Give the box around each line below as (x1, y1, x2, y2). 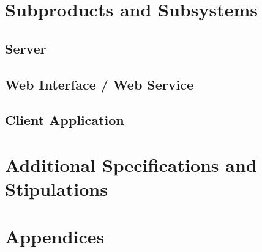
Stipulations (5, 176, 108, 201)
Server (5, 38, 47, 57)
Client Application (5, 110, 124, 129)
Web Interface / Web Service (5, 74, 194, 93)
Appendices (5, 224, 105, 249)
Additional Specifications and (5, 152, 257, 177)
